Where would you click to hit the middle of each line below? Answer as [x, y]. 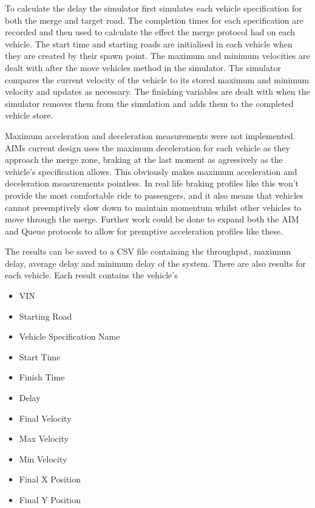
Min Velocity [43, 458]
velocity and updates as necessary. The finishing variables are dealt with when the [157, 91]
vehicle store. [29, 115]
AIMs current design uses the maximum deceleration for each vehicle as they [147, 147]
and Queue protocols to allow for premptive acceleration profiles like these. [144, 231]
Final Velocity [45, 418]
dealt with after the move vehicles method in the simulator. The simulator [143, 67]
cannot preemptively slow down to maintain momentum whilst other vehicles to [153, 207]
